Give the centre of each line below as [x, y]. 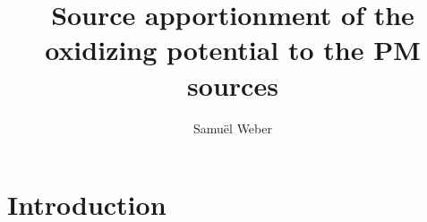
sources [233, 85]
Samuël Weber [233, 128]
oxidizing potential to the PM [233, 50]
